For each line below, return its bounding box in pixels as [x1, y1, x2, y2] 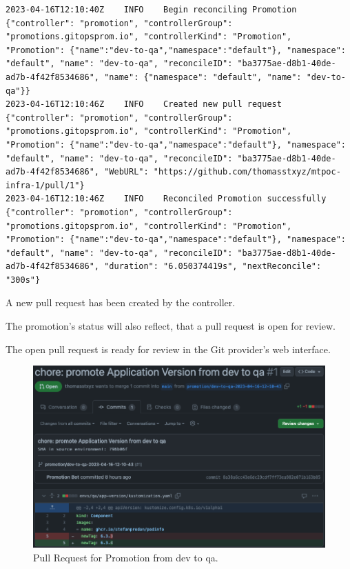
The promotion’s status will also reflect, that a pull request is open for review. [6, 319, 336, 333]
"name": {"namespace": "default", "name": [104, 72, 302, 82]
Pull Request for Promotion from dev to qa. [33, 550, 218, 564]
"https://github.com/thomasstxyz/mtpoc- [153, 167, 341, 177]
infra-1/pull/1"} [6, 180, 85, 190]
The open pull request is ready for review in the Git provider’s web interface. [6, 341, 331, 356]
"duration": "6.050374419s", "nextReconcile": [104, 261, 322, 272]
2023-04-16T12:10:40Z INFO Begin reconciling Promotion [6, 5, 297, 14]
